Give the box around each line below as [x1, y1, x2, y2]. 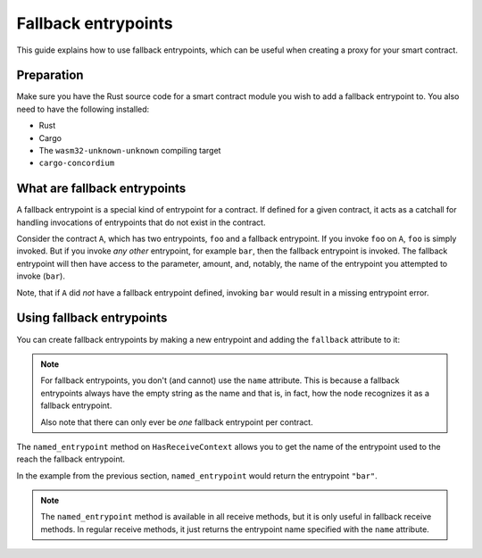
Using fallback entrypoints [16, 311, 168, 326]
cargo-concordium [38, 158, 115, 169]
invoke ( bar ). [16, 271, 66, 281]
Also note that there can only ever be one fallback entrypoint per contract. [40, 416, 313, 428]
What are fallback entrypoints [16, 181, 187, 196]
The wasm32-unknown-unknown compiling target [38, 146, 221, 156]
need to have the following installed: [16, 104, 150, 114]
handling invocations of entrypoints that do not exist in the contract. [16, 217, 266, 228]
